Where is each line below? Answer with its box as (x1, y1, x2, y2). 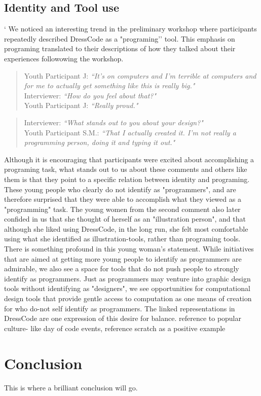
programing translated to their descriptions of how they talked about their (4, 43, 236, 54)
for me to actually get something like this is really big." (24, 80, 195, 91)
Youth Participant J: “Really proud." (24, 100, 138, 111)
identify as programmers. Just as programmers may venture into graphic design (4, 273, 251, 283)
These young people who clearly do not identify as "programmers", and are (4, 184, 236, 194)
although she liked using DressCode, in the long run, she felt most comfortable (4, 223, 248, 234)
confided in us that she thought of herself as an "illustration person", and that (4, 213, 246, 224)
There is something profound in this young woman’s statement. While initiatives (4, 243, 254, 254)
